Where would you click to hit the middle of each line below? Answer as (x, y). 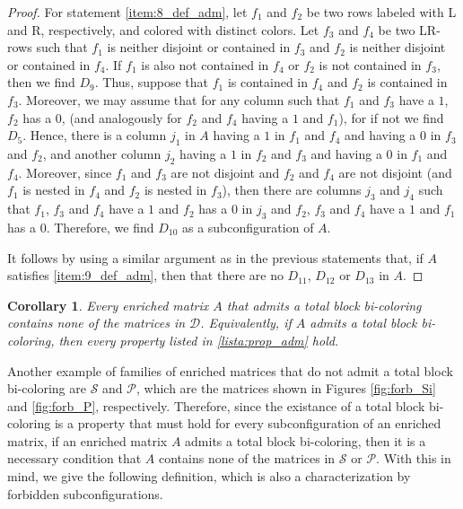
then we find (41, 82)
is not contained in (370, 64)
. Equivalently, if (246, 323)
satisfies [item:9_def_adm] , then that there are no (145, 275)
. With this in (414, 458)
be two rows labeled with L (381, 12)
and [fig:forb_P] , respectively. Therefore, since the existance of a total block (216, 405)
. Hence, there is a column (95, 135)
